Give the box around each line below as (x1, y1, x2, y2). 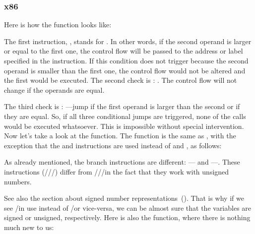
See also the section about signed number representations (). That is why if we (4, 193, 244, 203)
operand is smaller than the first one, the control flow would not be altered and (4, 65, 246, 75)
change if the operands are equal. (4, 84, 105, 95)
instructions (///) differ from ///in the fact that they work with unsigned (4, 166, 229, 176)
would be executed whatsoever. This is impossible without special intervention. (4, 120, 244, 131)
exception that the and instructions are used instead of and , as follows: (4, 140, 222, 150)
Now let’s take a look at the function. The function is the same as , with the (4, 130, 236, 141)
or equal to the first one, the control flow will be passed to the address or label (4, 46, 243, 56)
